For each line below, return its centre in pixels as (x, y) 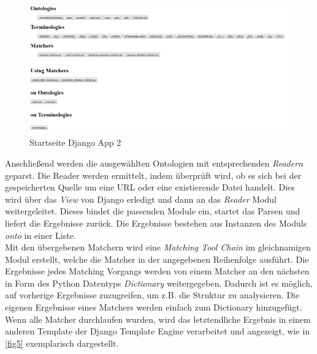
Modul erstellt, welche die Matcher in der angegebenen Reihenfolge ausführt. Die (157, 259)
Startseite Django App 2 (75, 142)
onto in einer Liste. (40, 235)
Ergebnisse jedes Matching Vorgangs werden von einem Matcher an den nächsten (157, 271)
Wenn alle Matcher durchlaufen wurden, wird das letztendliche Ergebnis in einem (158, 319)
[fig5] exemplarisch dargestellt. (62, 343)
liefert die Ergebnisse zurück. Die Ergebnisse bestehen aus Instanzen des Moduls (156, 223)
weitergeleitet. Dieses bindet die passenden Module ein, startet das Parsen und (153, 211)
